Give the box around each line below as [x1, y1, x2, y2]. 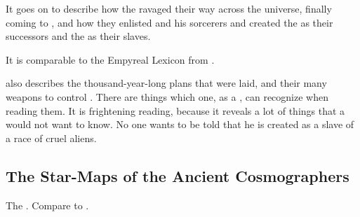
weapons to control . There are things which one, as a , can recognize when [6, 89, 328, 104]
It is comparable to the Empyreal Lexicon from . [6, 52, 215, 66]
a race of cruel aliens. [6, 130, 97, 145]
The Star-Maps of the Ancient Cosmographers [6, 164, 349, 186]
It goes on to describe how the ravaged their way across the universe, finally [6, 1, 332, 15]
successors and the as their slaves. [6, 29, 151, 43]
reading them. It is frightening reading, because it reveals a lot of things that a [6, 103, 345, 118]
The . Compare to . [6, 197, 89, 212]
